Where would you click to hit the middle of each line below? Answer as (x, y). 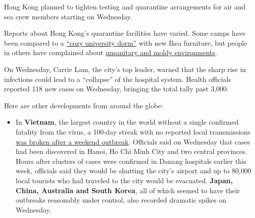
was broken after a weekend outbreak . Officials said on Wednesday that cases (133, 141)
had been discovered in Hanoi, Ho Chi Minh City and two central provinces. (131, 151)
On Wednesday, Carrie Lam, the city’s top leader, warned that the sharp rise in (125, 69)
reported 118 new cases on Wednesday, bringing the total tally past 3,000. (116, 89)
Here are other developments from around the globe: (84, 105)
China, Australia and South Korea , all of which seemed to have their (128, 190)
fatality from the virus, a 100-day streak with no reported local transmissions (133, 131)
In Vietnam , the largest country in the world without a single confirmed (127, 122)
